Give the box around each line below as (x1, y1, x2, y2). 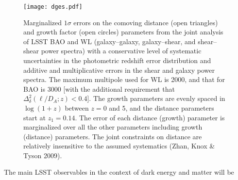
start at (23, 112, 46, 122)
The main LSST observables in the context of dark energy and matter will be (4, 166, 234, 177)
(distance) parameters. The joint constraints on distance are (23, 131, 202, 141)
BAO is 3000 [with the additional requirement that (23, 83, 175, 94)
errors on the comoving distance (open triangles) (73, 17, 218, 27)
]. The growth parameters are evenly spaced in (87, 93, 225, 103)
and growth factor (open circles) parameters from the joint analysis (23, 27, 223, 37)
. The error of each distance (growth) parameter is (75, 112, 225, 122)
